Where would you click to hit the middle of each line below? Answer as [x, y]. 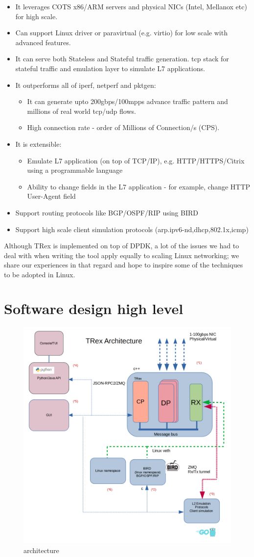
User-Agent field [51, 196]
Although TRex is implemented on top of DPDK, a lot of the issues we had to [122, 246]
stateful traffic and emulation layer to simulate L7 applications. [110, 68]
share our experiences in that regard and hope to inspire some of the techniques [124, 265]
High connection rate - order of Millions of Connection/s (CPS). [123, 127]
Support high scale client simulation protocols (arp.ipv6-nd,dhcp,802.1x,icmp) [132, 229]
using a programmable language [75, 170]
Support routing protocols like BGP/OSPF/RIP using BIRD [107, 212]
